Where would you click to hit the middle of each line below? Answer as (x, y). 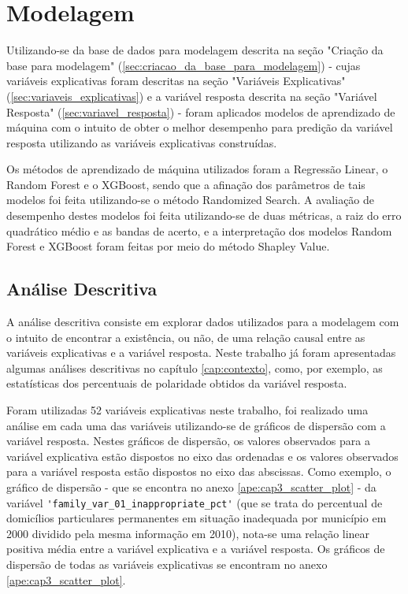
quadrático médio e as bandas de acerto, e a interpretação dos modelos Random (199, 230)
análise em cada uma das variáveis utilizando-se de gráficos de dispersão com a (196, 425)
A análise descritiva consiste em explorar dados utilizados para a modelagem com (203, 322)
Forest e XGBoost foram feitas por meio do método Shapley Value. (168, 246)
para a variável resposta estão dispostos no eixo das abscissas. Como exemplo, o (199, 471)
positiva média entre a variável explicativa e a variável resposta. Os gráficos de (196, 549)
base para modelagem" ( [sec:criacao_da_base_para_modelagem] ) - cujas (184, 65)
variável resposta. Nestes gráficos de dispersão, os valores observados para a (188, 441)
